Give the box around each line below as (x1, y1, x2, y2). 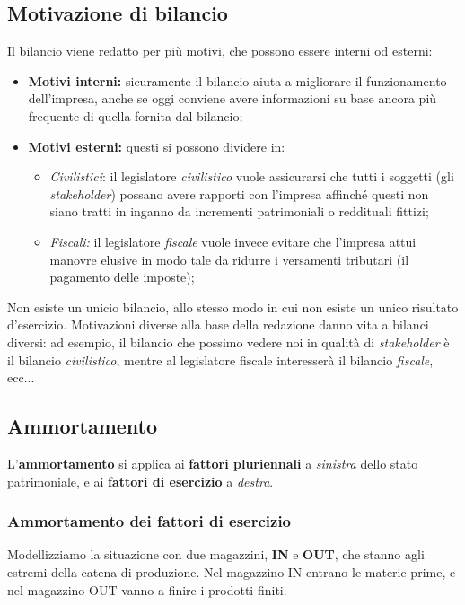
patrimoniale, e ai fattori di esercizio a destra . (7, 471, 274, 490)
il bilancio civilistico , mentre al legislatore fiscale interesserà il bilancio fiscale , (7, 350, 434, 369)
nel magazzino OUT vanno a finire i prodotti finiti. (7, 580, 287, 599)
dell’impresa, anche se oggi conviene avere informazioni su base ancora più (28, 89, 437, 108)
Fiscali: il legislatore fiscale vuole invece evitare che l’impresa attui (49, 232, 417, 250)
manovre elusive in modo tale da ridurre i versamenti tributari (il (49, 250, 409, 268)
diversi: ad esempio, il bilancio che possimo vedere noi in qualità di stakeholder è (7, 332, 450, 351)
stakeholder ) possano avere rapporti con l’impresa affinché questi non (49, 184, 429, 203)
